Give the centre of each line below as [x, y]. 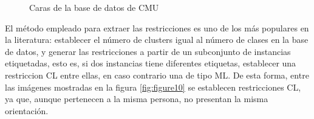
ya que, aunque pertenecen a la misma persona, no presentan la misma [137, 99]
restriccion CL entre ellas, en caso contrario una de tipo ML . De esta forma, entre [157, 75]
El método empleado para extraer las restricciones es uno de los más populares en [157, 27]
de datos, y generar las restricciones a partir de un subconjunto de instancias [148, 51]
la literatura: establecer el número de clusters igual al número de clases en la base [157, 40]
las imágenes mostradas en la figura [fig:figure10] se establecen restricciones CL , [153, 87]
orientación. [27, 110]
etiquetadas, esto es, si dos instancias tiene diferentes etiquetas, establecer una [151, 63]
